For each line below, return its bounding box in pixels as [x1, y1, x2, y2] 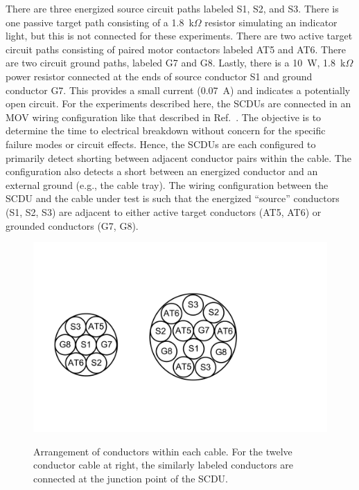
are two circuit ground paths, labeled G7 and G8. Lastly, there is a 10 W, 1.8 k [6, 55, 346, 70]
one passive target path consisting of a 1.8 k [6, 15, 194, 29]
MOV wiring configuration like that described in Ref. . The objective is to [6, 109, 322, 124]
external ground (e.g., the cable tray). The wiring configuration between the [6, 177, 329, 192]
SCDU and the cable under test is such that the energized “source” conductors [6, 191, 340, 206]
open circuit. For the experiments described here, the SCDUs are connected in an [6, 96, 351, 111]
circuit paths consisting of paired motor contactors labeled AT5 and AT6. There [6, 42, 346, 56]
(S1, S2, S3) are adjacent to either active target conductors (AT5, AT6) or [6, 204, 322, 219]
